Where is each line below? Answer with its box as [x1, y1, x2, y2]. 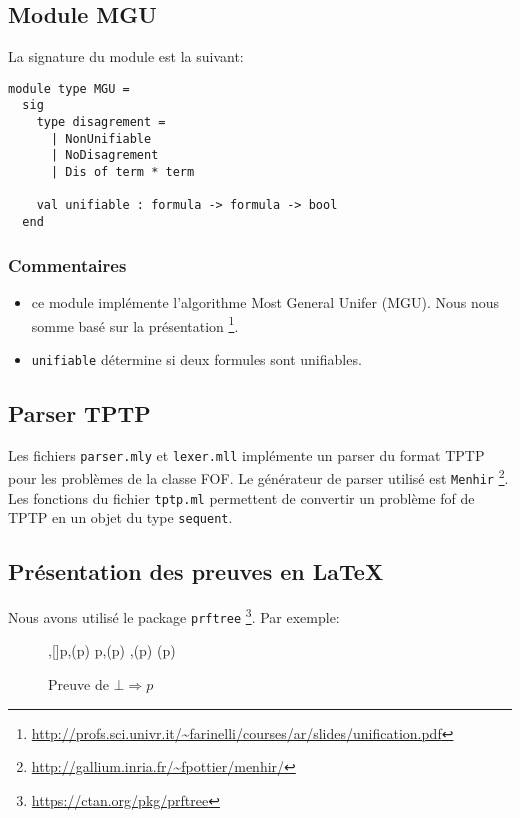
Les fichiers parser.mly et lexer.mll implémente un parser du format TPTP [8, 444, 485, 465]
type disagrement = [36, 115, 166, 130]
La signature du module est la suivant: [8, 46, 244, 67]
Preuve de [48, 674, 109, 695]
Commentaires [8, 252, 127, 277]
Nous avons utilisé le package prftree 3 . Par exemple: [8, 604, 340, 627]
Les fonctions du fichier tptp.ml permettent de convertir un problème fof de [8, 487, 475, 508]
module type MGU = [8, 81, 130, 96]
